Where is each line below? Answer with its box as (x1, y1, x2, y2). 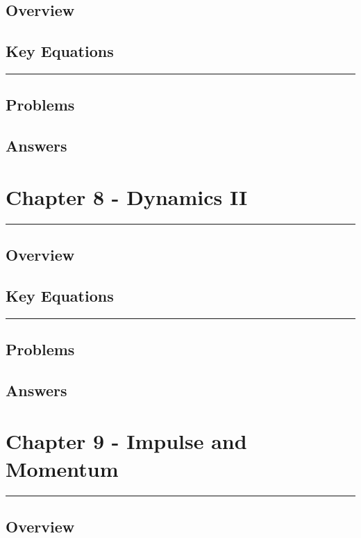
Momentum (6, 454, 119, 482)
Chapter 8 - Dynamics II (6, 182, 248, 211)
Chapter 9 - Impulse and (6, 427, 247, 455)
